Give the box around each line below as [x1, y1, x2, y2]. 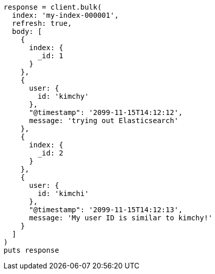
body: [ [12, 27, 42, 35]
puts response [4, 246, 59, 254]
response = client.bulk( [4, 3, 102, 11]
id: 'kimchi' [37, 189, 89, 198]
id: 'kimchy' [37, 92, 89, 100]
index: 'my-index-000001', [12, 11, 119, 19]
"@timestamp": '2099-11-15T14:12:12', [29, 108, 183, 116]
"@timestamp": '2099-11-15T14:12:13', [29, 206, 183, 214]
